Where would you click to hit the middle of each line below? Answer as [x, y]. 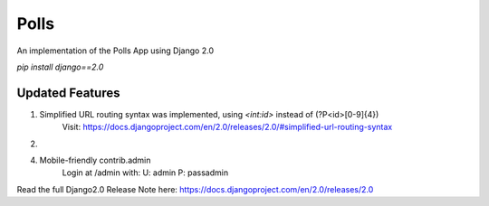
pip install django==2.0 [60, 67]
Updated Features [68, 93]
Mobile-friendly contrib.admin [95, 160]
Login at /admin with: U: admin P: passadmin [145, 173]
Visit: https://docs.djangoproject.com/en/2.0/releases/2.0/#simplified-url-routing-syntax [227, 127]
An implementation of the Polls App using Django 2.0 [115, 51]
